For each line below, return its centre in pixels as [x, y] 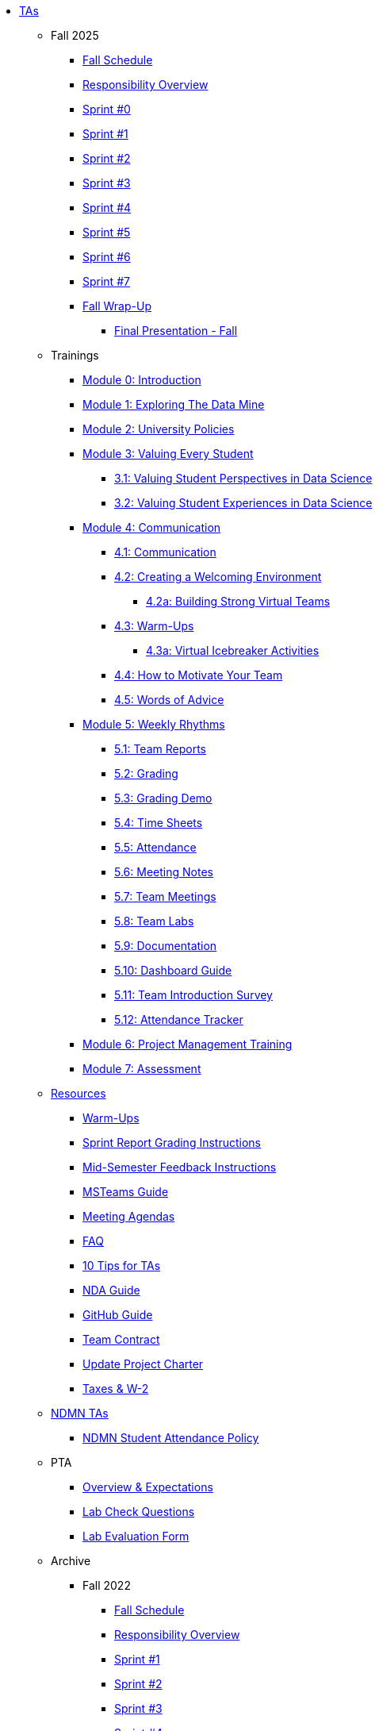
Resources [78, 1093]
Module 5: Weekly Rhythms [154, 724]
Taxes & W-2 [116, 1389]
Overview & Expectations [148, 1487]
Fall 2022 [107, 1585]
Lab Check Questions [139, 1512]
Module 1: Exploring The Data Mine [174, 404]
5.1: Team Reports [160, 749]
